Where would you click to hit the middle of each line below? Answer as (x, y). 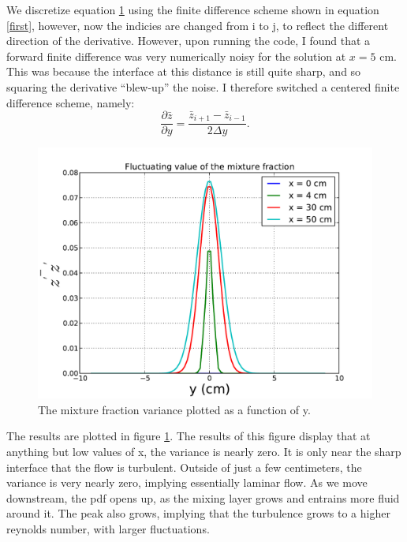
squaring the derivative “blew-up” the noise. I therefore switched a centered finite (203, 86)
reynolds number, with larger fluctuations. (108, 528)
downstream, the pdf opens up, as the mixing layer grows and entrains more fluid (203, 497)
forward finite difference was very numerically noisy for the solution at (176, 56)
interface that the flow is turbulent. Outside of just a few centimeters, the (184, 467)
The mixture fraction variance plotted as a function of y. (174, 409)
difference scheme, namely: (71, 102)
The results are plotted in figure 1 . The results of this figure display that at (189, 436)
